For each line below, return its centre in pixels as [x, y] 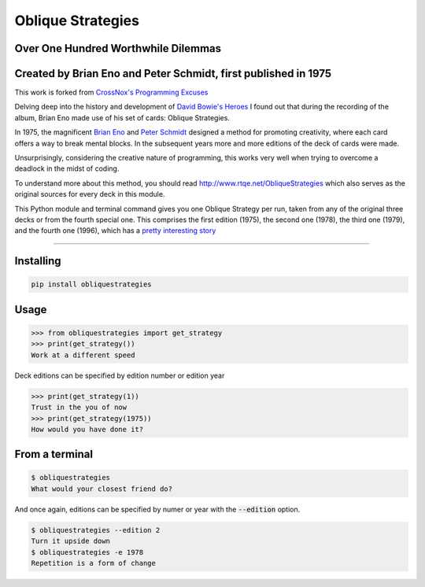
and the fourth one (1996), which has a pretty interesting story [115, 231]
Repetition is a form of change [94, 563]
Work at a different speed [83, 355]
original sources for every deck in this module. [90, 194]
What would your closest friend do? [102, 489]
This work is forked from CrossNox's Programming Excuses [111, 92]
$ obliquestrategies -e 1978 [87, 552]
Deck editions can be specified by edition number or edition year [120, 375]
